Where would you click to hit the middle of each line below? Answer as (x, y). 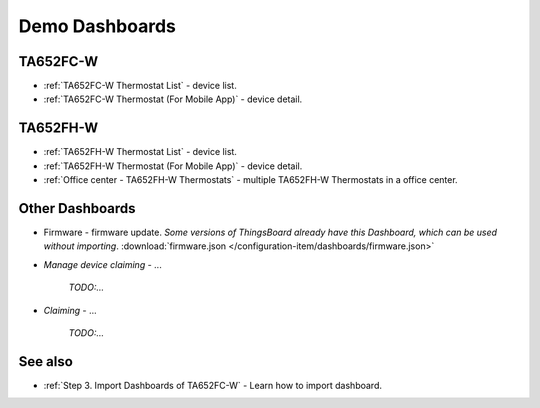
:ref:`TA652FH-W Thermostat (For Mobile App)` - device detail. (173, 166)
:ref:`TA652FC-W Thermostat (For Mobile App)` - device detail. (173, 99)
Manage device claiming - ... (102, 264)
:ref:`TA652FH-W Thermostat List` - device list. (140, 152)
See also (46, 361)
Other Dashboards (77, 208)
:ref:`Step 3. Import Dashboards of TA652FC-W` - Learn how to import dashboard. (212, 385)
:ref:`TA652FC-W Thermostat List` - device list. (140, 86)
